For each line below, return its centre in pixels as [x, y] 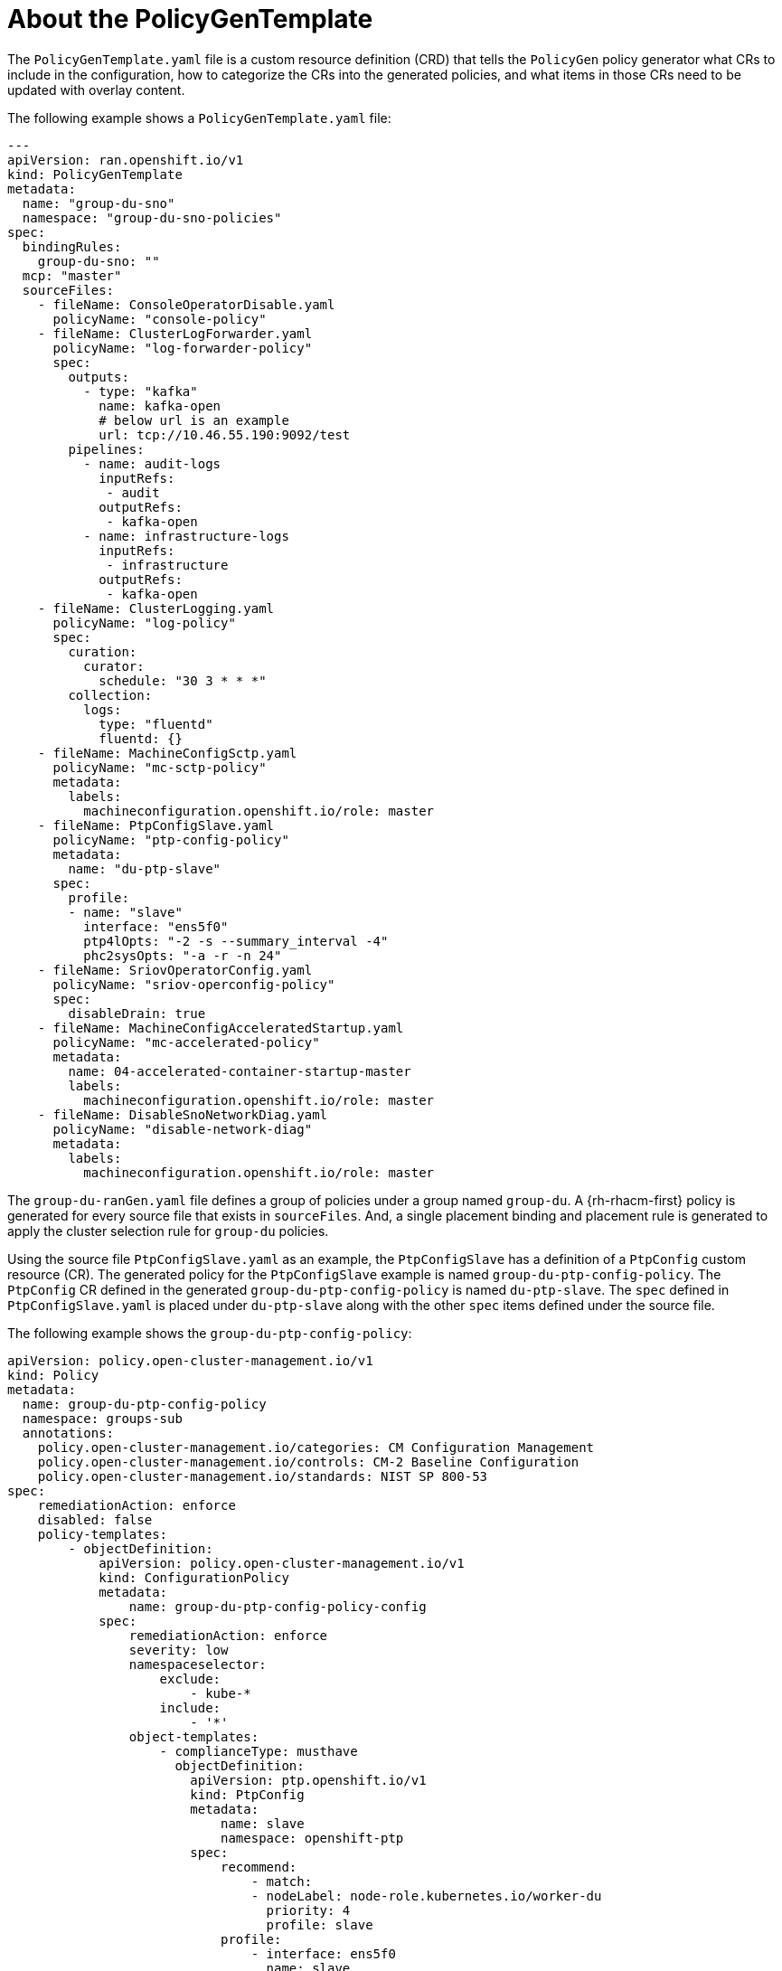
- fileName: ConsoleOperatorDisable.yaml [186, 304]
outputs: [99, 377]
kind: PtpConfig [247, 1794]
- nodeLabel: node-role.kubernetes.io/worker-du [426, 1896]
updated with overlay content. [96, 90]
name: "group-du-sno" [99, 203]
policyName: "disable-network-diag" [183, 1129]
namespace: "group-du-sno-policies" [152, 217]
